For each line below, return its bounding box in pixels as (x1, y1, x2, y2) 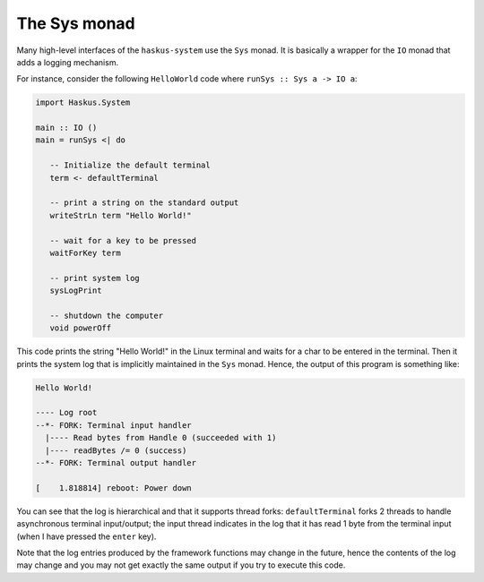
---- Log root (35, 407, 98, 418)
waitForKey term (49, 248, 121, 258)
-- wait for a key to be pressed (49, 235, 197, 245)
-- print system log (49, 273, 141, 283)
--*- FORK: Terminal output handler (35, 458, 197, 468)
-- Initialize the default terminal (49, 160, 211, 170)
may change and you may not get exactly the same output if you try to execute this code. (16, 560, 346, 570)
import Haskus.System (35, 98, 131, 107)
